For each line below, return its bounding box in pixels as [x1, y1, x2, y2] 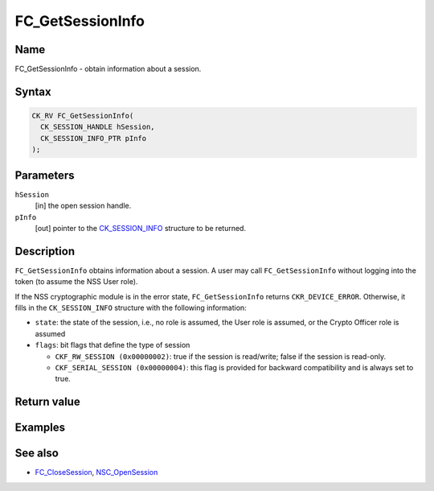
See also [14, 447, 59, 460]
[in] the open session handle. [35, 201, 132, 211]
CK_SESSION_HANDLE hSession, [40, 122, 156, 132]
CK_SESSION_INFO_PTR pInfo [40, 134, 147, 142]
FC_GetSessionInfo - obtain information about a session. [14, 64, 202, 74]
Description [14, 244, 76, 258]
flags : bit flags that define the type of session [35, 340, 190, 350]
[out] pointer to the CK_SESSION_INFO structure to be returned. [35, 223, 247, 233]
